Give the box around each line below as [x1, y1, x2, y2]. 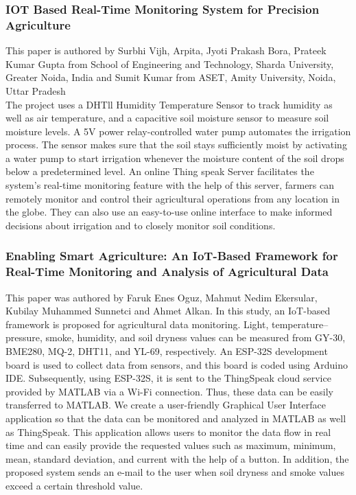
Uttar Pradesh [5, 83, 66, 97]
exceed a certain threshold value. [5, 478, 143, 492]
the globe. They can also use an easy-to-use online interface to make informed [5, 205, 333, 219]
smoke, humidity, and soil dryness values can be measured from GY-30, [45, 330, 346, 345]
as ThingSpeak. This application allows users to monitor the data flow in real [5, 424, 331, 439]
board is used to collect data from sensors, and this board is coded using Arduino [5, 357, 348, 371]
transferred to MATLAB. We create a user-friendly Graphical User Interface [5, 398, 326, 412]
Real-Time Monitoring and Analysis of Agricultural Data [5, 263, 329, 280]
